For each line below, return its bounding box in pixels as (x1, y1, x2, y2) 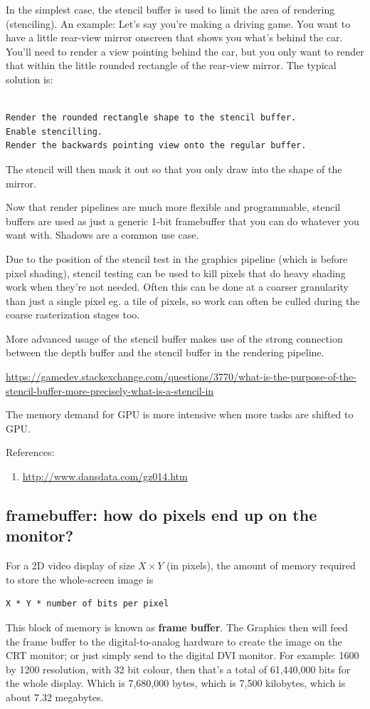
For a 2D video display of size (6, 558, 135, 573)
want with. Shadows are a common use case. (6, 227, 199, 242)
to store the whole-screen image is (6, 571, 154, 586)
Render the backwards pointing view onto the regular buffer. (6, 140, 307, 151)
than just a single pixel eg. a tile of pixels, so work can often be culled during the (6, 293, 360, 308)
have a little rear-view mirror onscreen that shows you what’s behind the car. (6, 30, 343, 45)
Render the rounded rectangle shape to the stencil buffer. (6, 113, 297, 123)
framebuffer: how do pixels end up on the (6, 504, 317, 526)
